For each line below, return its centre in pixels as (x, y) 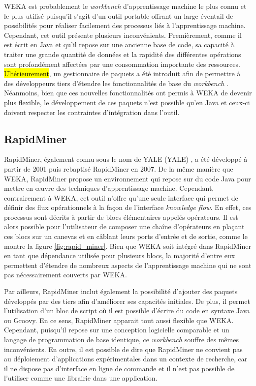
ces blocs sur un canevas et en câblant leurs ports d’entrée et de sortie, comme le (126, 236)
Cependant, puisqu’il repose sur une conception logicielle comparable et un (117, 330)
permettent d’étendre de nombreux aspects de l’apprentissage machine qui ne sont (128, 265)
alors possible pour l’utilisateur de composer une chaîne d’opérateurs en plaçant (124, 226)
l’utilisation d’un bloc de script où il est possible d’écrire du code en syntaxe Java (127, 311)
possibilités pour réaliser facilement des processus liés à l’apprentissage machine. (125, 25)
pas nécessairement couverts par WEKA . (65, 275)
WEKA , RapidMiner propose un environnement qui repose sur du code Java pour (128, 178)
